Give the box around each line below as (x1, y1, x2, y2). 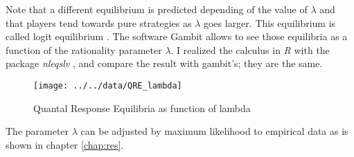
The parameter (6, 124, 69, 138)
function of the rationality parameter (6, 42, 162, 57)
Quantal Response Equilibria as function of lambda (33, 100, 251, 115)
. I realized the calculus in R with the (170, 42, 330, 57)
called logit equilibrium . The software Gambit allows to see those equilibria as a (6, 29, 348, 44)
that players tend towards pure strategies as (6, 15, 192, 30)
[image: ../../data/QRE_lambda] (33, 80, 182, 91)
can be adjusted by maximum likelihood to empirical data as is (80, 124, 348, 138)
